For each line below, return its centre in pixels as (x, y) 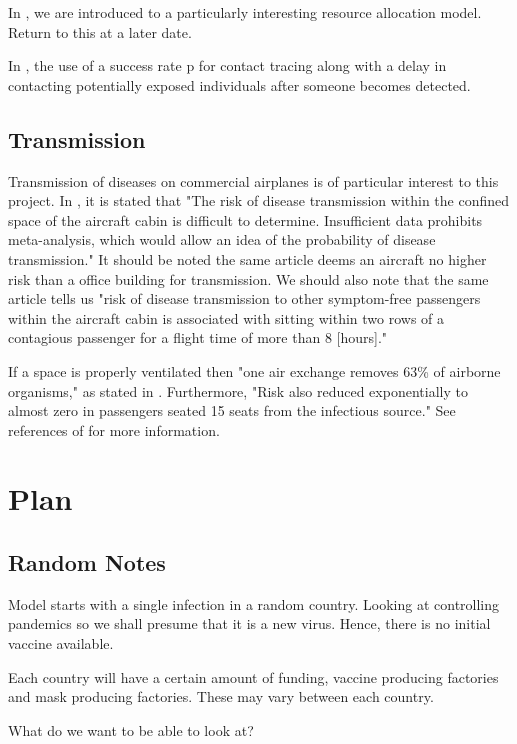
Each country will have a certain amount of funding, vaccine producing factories (253, 676)
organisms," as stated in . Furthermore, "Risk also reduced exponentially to (238, 390)
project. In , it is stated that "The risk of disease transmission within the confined (259, 200)
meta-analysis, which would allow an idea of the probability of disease (222, 239)
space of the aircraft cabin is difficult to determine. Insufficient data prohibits (245, 219)
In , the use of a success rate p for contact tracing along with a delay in (227, 65)
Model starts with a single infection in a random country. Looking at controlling (254, 603)
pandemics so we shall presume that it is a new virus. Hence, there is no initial (249, 623)
